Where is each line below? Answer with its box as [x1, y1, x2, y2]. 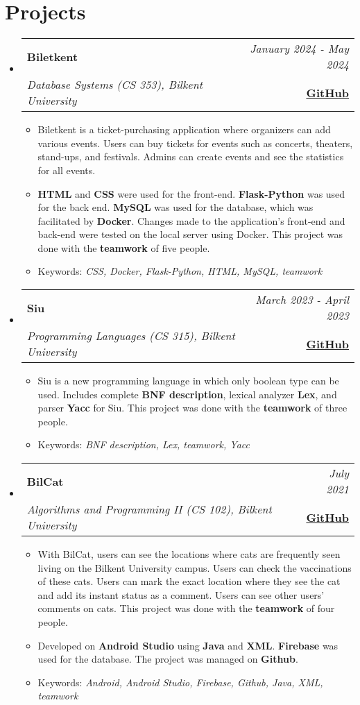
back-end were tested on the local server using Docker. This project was [37, 227, 343, 241]
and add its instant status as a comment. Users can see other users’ [37, 587, 325, 602]
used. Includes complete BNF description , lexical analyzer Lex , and [37, 387, 337, 401]
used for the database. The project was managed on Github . [37, 652, 298, 666]
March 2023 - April [255, 291, 349, 308]
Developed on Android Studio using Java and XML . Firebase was [37, 638, 338, 652]
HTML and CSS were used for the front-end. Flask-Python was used [37, 186, 345, 201]
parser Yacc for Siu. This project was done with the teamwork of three [37, 400, 348, 415]
